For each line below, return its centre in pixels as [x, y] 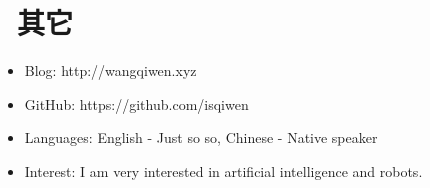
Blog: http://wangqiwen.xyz [110, 70]
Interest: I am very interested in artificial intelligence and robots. [223, 170]
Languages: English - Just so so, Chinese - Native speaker [201, 137]
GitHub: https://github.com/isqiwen [136, 103]
